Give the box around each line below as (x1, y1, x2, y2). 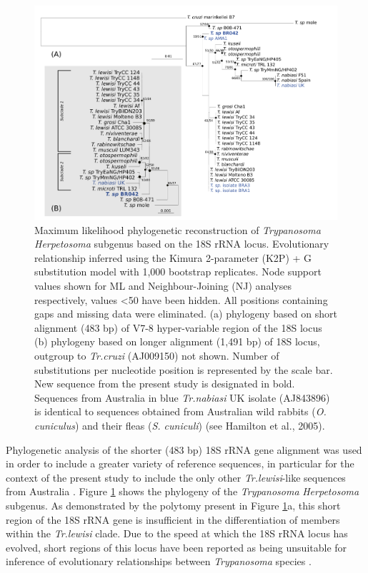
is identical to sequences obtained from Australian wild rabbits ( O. (34, 404, 327, 419)
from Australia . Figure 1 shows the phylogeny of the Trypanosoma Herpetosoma (6, 484, 359, 499)
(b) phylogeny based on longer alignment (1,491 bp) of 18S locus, (34, 334, 320, 349)
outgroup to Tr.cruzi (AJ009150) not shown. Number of (34, 348, 279, 362)
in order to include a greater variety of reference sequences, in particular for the (6, 456, 354, 471)
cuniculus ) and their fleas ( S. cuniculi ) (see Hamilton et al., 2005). (34, 417, 325, 432)
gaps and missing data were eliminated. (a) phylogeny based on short (34, 306, 337, 321)
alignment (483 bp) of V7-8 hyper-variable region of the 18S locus (34, 320, 322, 335)
